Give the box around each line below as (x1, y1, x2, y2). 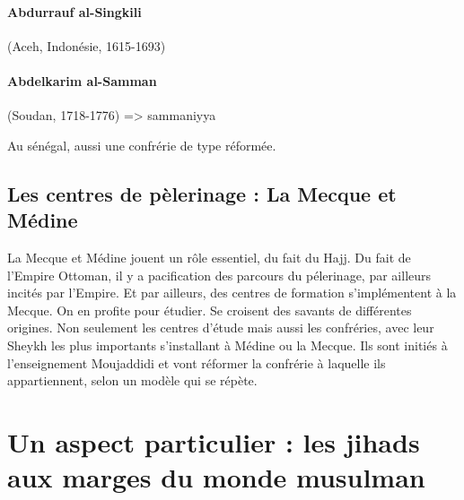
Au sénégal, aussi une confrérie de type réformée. (7, 135, 276, 154)
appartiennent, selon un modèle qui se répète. (7, 371, 258, 390)
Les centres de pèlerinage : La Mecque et (7, 179, 397, 207)
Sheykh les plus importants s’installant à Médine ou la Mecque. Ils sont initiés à (7, 335, 448, 354)
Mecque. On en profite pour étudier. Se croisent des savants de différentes (7, 300, 412, 319)
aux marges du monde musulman (7, 459, 425, 496)
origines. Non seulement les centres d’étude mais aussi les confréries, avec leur (7, 318, 434, 337)
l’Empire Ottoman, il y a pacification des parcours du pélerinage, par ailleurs (7, 265, 432, 284)
